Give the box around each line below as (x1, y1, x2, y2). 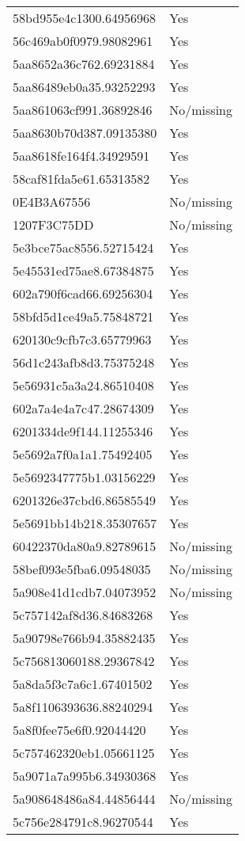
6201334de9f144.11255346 (13, 422, 153, 440)
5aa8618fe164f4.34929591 (13, 147, 150, 165)
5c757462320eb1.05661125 (13, 744, 155, 762)
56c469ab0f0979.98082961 (13, 32, 153, 50)
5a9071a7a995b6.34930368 (13, 767, 156, 785)
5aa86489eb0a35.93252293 (13, 78, 156, 96)
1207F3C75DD (13, 215, 94, 234)
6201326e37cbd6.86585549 (13, 491, 156, 509)
